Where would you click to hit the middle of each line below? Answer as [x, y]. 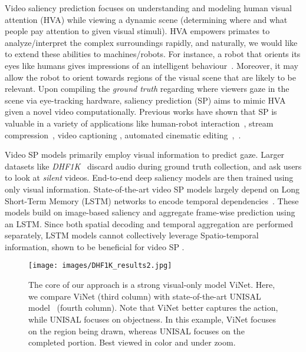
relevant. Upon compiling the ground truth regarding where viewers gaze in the [147, 89]
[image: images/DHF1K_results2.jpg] [100, 266]
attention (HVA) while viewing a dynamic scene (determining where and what [146, 19]
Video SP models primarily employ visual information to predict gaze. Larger [145, 155]
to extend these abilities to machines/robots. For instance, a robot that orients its [153, 54]
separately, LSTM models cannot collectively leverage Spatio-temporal [132, 235]
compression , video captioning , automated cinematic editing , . [123, 135]
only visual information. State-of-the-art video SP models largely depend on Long [152, 189]
